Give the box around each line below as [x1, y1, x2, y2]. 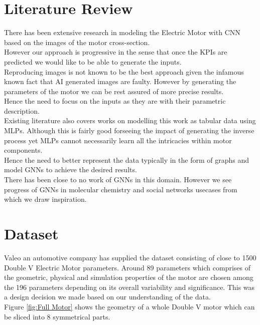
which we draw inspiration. [4, 194, 87, 204]
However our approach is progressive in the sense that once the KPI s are [4, 47, 227, 57]
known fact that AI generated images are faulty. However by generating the [4, 76, 236, 87]
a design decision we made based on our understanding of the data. [4, 291, 211, 302]
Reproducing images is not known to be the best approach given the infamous [4, 66, 244, 77]
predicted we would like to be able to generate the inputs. [4, 56, 182, 67]
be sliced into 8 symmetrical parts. [4, 311, 110, 321]
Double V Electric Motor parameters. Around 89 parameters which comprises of [4, 262, 250, 272]
